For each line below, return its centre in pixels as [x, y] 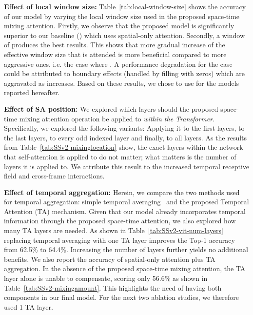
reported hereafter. [32, 92]
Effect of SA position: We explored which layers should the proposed [111, 108]
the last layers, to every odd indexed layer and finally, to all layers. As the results [126, 137]
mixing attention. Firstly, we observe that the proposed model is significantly [119, 26]
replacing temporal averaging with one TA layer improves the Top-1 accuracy [119, 240]
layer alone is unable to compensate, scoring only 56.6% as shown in [106, 278]
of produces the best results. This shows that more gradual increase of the [115, 45]
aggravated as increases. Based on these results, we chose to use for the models [122, 83]
